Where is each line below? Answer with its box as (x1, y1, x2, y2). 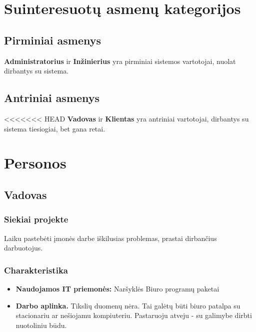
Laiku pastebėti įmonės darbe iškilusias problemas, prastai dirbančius (4, 232, 217, 243)
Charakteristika (4, 263, 68, 276)
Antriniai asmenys (4, 90, 100, 105)
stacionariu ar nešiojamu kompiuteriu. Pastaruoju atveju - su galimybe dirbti (15, 310, 252, 320)
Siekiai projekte (4, 213, 68, 225)
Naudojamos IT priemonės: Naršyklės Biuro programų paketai (15, 283, 219, 293)
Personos (4, 152, 66, 173)
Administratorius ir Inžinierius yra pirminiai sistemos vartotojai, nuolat (4, 55, 236, 66)
